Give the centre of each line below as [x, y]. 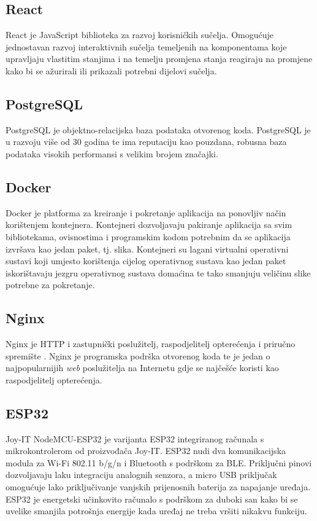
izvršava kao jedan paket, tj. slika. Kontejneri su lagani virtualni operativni [147, 249]
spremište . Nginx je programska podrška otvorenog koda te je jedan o [138, 355]
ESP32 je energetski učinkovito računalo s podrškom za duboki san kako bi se [152, 499]
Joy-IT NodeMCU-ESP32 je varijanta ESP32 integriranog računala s [135, 438]
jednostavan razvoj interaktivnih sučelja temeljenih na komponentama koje [146, 46]
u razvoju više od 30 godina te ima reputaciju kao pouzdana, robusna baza [146, 142]
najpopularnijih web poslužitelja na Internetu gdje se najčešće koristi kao [142, 368]
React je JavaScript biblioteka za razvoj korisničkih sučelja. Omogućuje [139, 35]
